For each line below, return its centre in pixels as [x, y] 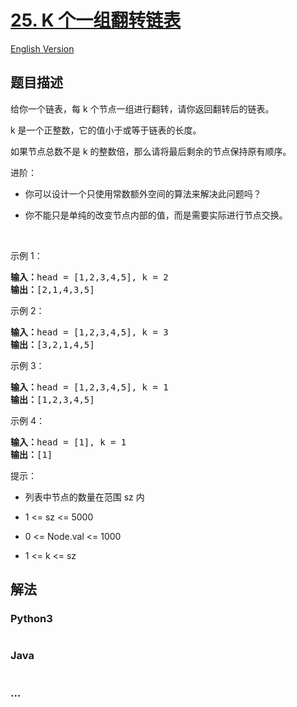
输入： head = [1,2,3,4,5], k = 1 [89, 387]
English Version [42, 48]
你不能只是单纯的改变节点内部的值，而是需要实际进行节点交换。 [156, 215]
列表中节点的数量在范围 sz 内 [84, 497]
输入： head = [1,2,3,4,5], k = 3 [89, 332]
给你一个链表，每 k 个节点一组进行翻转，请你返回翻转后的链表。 [142, 108]
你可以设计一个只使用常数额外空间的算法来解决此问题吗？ [143, 193]
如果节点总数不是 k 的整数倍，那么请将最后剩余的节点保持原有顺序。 [151, 151]
